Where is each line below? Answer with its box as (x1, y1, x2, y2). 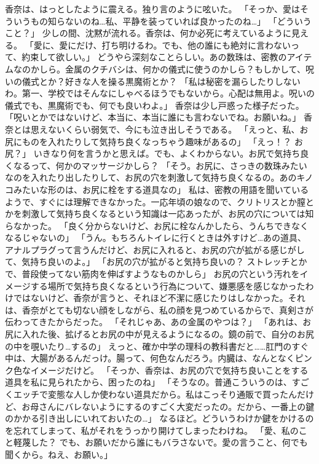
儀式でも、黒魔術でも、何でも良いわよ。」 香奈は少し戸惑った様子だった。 (5, 98, 304, 111)
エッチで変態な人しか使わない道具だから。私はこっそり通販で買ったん (13, 388, 297, 400)
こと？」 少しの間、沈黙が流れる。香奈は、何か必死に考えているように (5, 26, 291, 39)
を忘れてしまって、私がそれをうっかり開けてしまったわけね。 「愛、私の (5, 423, 299, 436)
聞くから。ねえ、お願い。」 (5, 447, 112, 460)
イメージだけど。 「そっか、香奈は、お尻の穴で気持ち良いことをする (30, 363, 309, 376)
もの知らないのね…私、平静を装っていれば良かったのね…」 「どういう (30, 14, 312, 27)
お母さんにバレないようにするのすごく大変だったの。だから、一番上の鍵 (22, 399, 315, 412)
